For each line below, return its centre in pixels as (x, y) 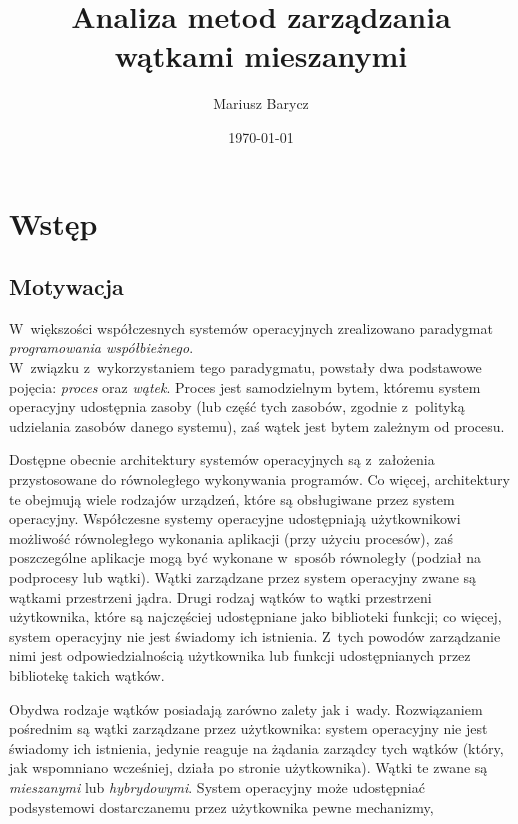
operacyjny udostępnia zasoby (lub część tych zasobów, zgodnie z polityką (237, 406)
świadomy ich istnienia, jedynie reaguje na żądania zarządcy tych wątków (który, (256, 747)
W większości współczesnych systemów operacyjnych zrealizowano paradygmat (251, 327)
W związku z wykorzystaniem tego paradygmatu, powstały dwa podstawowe (245, 367)
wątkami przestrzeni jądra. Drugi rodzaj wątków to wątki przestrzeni (220, 596)
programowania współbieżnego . (101, 347)
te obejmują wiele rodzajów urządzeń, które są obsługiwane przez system (232, 498)
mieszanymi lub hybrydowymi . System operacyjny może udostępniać (217, 786)
